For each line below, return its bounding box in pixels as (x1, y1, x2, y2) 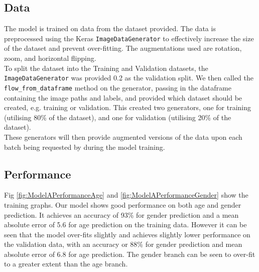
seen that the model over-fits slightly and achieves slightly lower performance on (4, 229, 250, 239)
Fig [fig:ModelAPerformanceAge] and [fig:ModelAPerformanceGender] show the (4, 190, 248, 200)
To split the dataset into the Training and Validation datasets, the (4, 62, 208, 73)
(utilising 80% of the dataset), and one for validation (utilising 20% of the (4, 112, 231, 122)
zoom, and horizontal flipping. (4, 53, 96, 63)
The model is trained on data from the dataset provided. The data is (4, 23, 216, 34)
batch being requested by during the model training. (4, 141, 165, 152)
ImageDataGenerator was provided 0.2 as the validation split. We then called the (4, 72, 254, 83)
